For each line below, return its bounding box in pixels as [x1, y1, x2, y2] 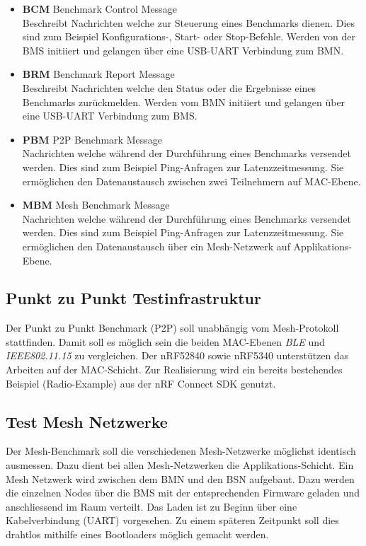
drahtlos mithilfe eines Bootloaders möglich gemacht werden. [6, 527, 269, 542]
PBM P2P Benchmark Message [22, 132, 162, 146]
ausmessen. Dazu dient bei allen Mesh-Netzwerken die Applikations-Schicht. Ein [6, 458, 354, 472]
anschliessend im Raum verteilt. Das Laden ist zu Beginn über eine [6, 499, 297, 513]
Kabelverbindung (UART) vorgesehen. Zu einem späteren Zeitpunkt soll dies [6, 513, 339, 528]
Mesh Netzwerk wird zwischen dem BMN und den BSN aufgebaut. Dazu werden [6, 471, 355, 486]
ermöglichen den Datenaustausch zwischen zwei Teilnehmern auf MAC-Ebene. [22, 173, 361, 188]
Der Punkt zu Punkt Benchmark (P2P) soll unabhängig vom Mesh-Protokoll [6, 320, 339, 335]
